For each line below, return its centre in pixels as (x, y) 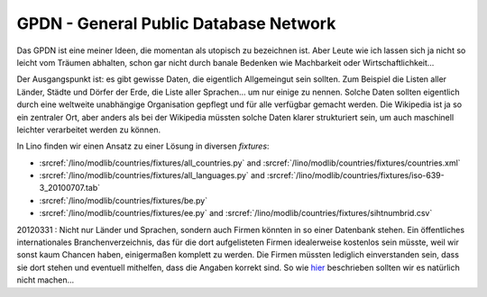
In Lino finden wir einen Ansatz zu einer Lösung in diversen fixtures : (143, 146)
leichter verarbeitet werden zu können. (89, 130)
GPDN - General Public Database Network (176, 23)
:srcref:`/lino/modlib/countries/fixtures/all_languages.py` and (152, 175)
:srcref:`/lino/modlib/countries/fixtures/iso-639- (356, 175)
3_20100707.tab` (70, 188)
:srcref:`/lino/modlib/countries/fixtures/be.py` (123, 200)
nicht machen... (46, 280)
